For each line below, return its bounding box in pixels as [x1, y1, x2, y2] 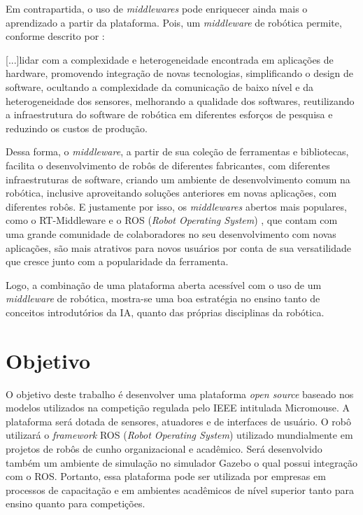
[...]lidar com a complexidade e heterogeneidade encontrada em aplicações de [6, 52, 334, 66]
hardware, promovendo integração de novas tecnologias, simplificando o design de [6, 66, 354, 80]
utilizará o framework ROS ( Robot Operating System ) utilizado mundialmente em [6, 428, 353, 442]
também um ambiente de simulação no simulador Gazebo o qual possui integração [6, 455, 357, 470]
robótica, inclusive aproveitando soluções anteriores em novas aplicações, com [6, 185, 337, 200]
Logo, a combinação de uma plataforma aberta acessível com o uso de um [6, 277, 322, 292]
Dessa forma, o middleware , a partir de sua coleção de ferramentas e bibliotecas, [6, 144, 349, 159]
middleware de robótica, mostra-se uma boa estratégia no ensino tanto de [6, 291, 320, 306]
